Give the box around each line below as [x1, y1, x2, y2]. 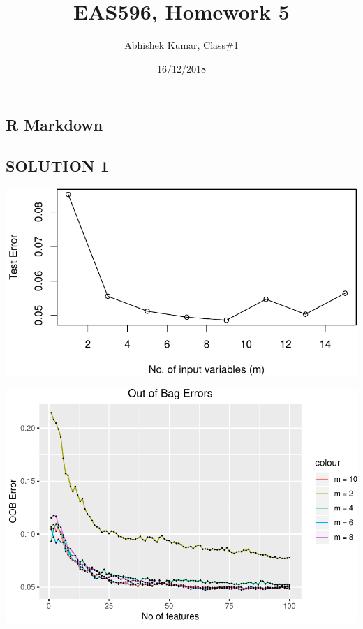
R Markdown [6, 114, 103, 135]
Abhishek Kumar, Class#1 [124, 38, 239, 52]
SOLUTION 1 [6, 155, 109, 177]
